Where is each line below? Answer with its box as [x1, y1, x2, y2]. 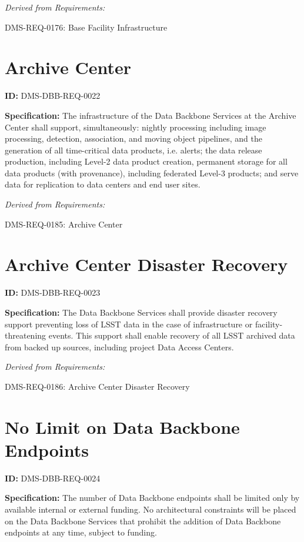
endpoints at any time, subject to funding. [5, 526, 157, 538]
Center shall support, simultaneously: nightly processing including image [5, 121, 266, 133]
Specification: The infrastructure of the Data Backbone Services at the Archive [5, 109, 296, 121]
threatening [5, 329, 46, 342]
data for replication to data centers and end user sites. [5, 178, 201, 190]
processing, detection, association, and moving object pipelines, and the [5, 132, 262, 145]
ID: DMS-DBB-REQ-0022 [5, 89, 101, 102]
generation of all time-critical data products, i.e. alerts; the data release [5, 143, 262, 156]
